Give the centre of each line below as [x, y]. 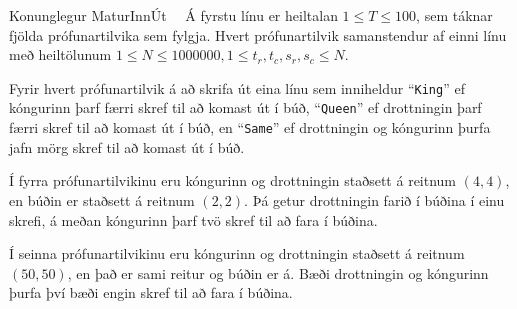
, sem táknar [454, 15]
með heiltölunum [60, 54]
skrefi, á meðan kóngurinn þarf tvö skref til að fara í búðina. [193, 219]
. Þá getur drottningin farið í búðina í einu [374, 199]
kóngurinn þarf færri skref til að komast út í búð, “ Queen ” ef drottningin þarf [245, 107]
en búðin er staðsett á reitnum [102, 199]
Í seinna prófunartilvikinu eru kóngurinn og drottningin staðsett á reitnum [237, 253]
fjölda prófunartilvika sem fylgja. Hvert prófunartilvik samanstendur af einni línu [258, 34]
